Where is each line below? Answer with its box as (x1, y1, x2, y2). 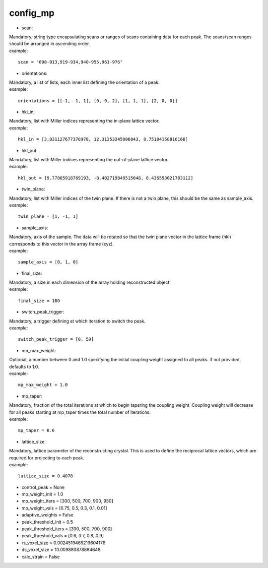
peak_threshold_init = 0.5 (21, 519, 73, 525)
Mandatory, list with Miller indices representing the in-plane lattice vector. (9, 118, 160, 124)
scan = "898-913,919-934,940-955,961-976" (18, 60, 123, 65)
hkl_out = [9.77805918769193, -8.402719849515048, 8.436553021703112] (18, 175, 194, 181)
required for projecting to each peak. (9, 454, 84, 461)
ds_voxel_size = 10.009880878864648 (21, 547, 101, 553)
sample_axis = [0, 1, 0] (18, 259, 78, 265)
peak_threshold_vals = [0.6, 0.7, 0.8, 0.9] (21, 533, 104, 539)
